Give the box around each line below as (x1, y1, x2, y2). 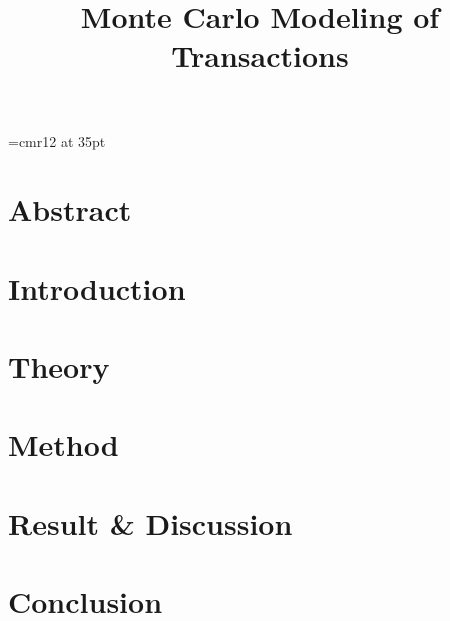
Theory (8, 346, 110, 387)
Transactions (171, 35, 349, 76)
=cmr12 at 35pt (8, 130, 106, 151)
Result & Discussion (8, 502, 293, 543)
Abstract (8, 189, 132, 230)
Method (8, 424, 119, 465)
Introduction (8, 267, 186, 308)
